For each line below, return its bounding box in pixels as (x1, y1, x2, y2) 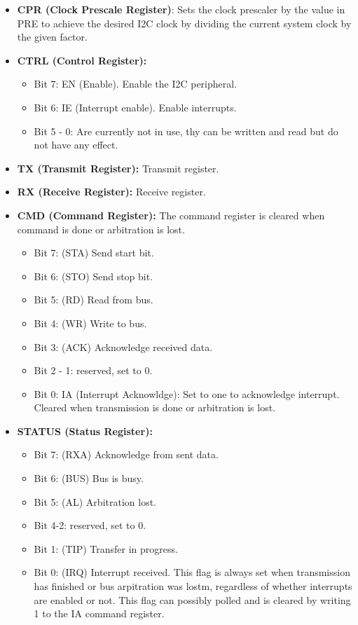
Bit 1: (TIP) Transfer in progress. (34, 541, 178, 556)
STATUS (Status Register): (17, 423, 153, 438)
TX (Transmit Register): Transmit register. (17, 160, 219, 175)
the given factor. (17, 29, 88, 44)
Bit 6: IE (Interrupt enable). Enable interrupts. (34, 99, 237, 114)
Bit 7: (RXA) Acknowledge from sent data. (34, 447, 219, 462)
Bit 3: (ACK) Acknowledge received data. (34, 339, 213, 354)
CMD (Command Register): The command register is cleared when (17, 207, 325, 222)
